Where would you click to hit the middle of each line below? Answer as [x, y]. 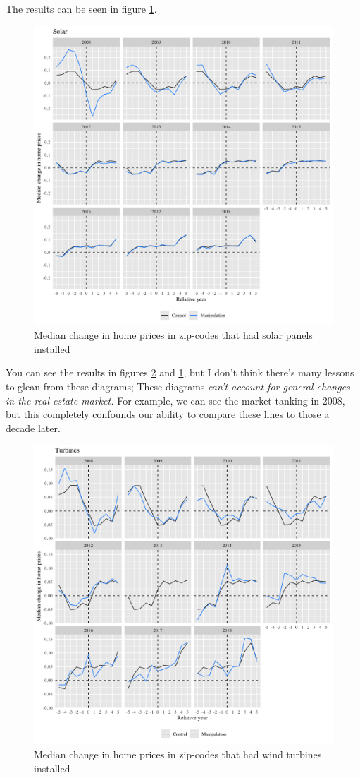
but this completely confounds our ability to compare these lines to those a [168, 414]
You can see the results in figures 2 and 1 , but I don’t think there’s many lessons [180, 372]
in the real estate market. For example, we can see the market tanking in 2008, [175, 400]
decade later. [33, 427]
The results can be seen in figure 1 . [81, 8]
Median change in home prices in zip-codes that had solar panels [173, 335]
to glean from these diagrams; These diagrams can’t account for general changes [178, 386]
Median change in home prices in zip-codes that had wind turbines [178, 754]
